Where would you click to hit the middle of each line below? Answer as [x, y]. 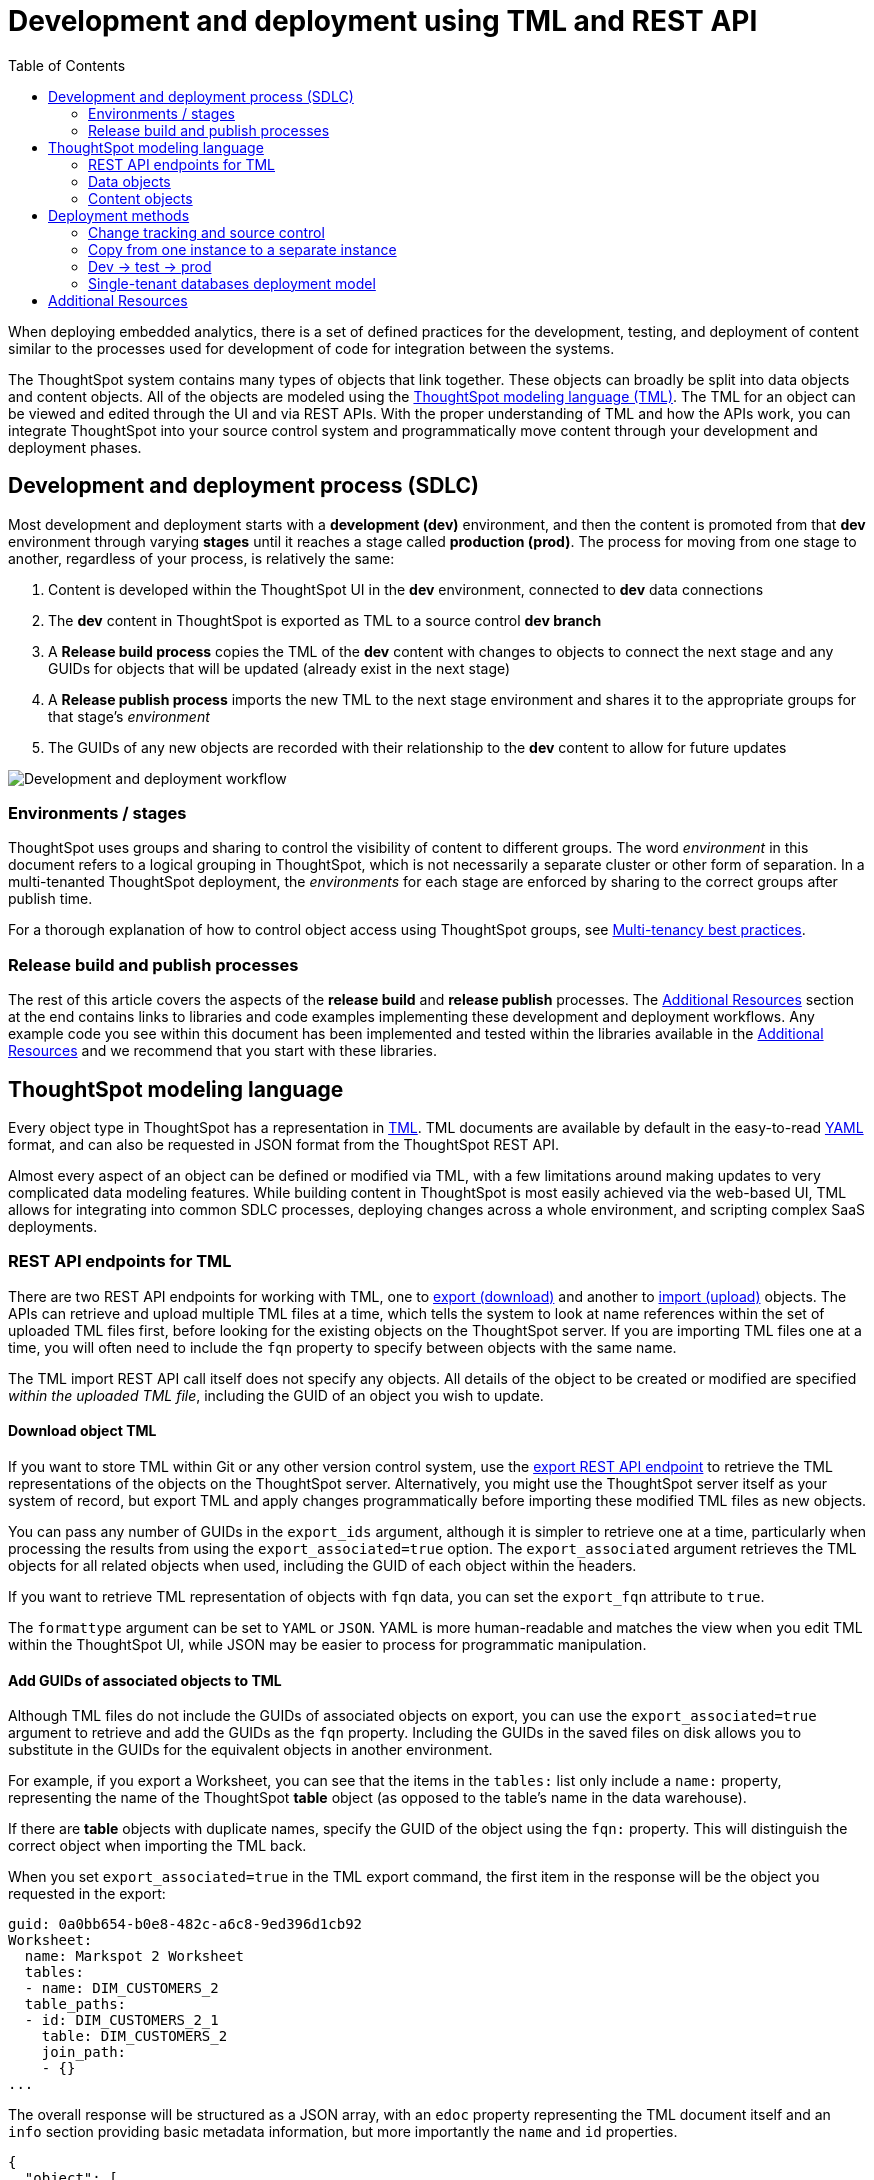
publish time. [50, 899]
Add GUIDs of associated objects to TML [145, 1680]
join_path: [84, 2052]
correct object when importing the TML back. [157, 1846]
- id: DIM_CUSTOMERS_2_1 [121, 2020]
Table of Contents [67, 65]
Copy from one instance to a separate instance [242, 249]
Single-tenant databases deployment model [232, 283]
